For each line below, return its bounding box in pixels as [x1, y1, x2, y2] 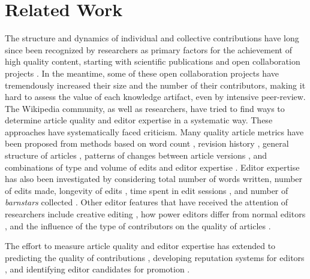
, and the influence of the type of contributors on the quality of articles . [5, 219, 271, 232]
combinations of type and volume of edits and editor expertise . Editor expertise [5, 160, 300, 173]
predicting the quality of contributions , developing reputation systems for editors [5, 251, 305, 263]
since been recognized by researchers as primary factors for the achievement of [5, 43, 292, 56]
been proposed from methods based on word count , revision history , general [5, 137, 289, 150]
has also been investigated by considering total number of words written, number [5, 172, 303, 185]
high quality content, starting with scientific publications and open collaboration [5, 55, 300, 68]
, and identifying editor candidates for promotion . [5, 263, 190, 275]
